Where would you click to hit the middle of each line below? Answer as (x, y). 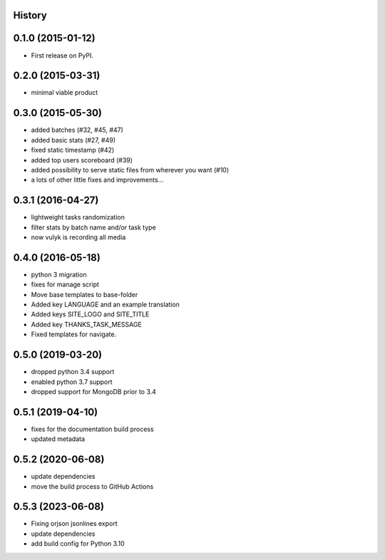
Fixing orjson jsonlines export (74, 524)
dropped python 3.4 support (73, 372)
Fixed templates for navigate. (74, 334)
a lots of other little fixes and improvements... (97, 180)
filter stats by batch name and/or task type (93, 227)
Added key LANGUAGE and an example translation (105, 305)
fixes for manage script (65, 284)
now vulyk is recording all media (78, 237)
